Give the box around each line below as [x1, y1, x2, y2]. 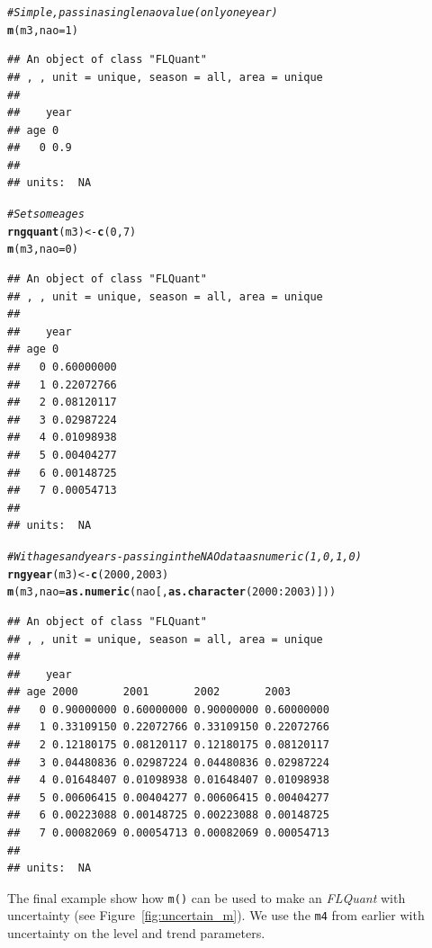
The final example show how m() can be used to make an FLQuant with [7, 888, 406, 907]
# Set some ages [7, 208, 85, 221]
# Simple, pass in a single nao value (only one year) [7, 6, 278, 19]
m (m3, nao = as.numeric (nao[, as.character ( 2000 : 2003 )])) [7, 586, 337, 599]
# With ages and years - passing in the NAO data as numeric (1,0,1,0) [7, 550, 362, 563]
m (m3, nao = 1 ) [7, 23, 78, 37]
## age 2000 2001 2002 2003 [7, 685, 291, 699]
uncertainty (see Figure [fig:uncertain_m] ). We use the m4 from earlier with [7, 906, 425, 925]
